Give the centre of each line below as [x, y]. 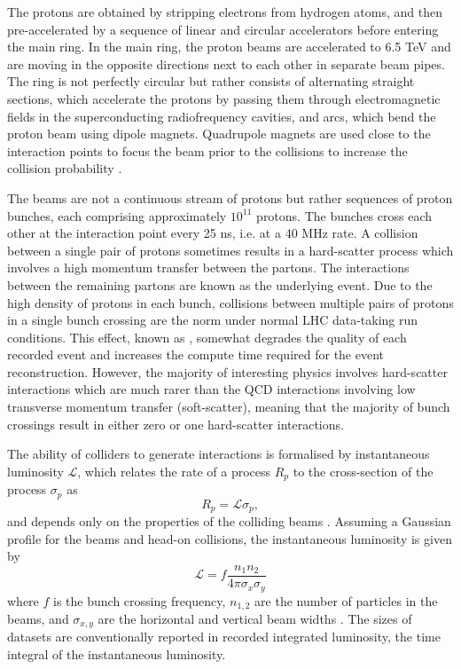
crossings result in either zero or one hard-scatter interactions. [176, 424]
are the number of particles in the [346, 600]
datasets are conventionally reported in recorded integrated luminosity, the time [224, 637]
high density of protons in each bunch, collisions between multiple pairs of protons [230, 302]
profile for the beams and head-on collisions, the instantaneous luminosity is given [230, 538]
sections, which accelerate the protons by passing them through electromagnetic [224, 98]
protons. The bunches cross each [344, 215]
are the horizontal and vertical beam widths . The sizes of [255, 618]
